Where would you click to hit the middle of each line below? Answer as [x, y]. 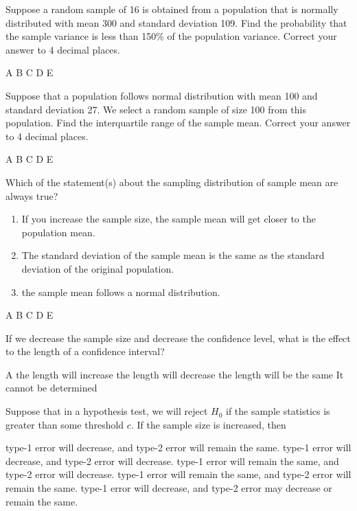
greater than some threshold [65, 424]
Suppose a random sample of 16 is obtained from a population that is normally [172, 9]
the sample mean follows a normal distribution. [121, 292]
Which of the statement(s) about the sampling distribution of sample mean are [172, 182]
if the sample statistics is [278, 411]
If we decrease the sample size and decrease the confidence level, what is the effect [178, 338]
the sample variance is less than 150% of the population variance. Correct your [171, 36]
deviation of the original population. [98, 268]
